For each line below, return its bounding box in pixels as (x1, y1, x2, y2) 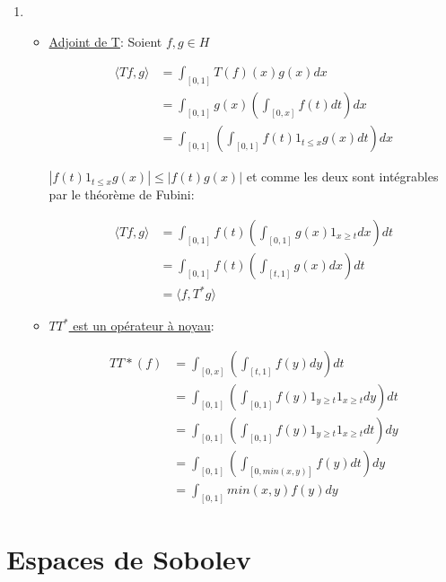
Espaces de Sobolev (6, 541, 251, 578)
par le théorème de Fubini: (48, 185, 195, 204)
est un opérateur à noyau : (73, 316, 214, 335)
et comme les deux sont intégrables (246, 167, 439, 186)
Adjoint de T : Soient (48, 31, 162, 50)
